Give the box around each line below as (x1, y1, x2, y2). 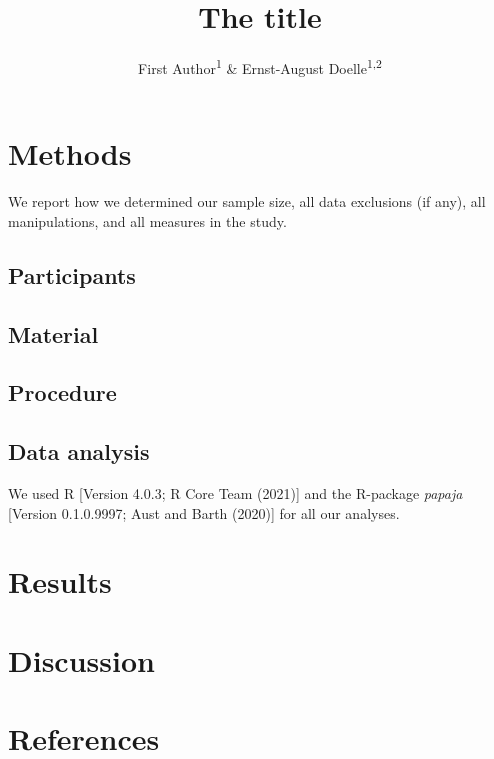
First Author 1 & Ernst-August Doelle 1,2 (138, 55, 382, 78)
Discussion (8, 639, 155, 680)
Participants (8, 259, 136, 290)
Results (8, 561, 112, 602)
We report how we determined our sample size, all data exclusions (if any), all (8, 191, 486, 212)
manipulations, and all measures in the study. (8, 210, 287, 231)
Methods (8, 133, 132, 174)
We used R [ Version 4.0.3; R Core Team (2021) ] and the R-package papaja (8, 483, 463, 504)
